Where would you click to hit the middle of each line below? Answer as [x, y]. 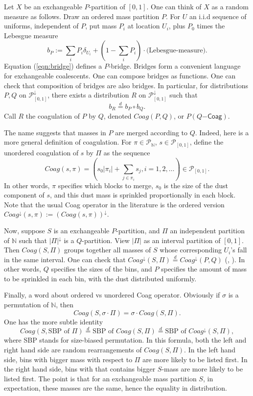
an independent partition [207, 230]
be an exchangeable [53, 6]
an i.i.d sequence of [218, 16]
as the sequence [127, 152]
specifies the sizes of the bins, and [102, 269]
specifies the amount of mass [204, 269]
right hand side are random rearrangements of [73, 350]
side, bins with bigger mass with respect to [68, 359]
